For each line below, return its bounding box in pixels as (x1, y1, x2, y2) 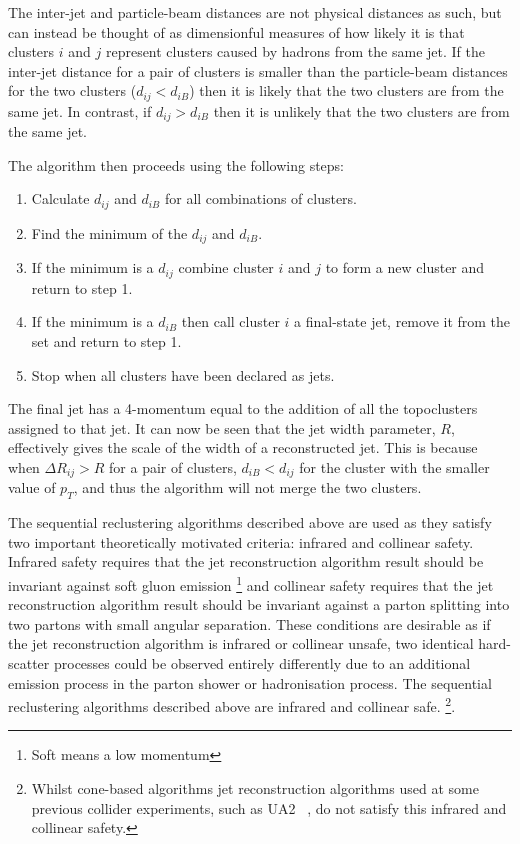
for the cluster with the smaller (299, 456, 490, 477)
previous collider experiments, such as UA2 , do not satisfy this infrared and (31, 797, 507, 818)
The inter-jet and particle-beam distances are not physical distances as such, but (8, 2, 502, 22)
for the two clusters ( (8, 80, 137, 101)
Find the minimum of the (31, 222, 188, 243)
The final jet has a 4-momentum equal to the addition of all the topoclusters (8, 398, 478, 419)
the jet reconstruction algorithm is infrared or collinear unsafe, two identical (8, 633, 474, 654)
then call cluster (181, 311, 280, 332)
